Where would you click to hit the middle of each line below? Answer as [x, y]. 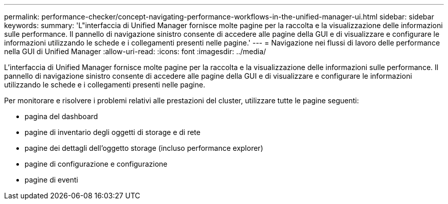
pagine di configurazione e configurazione [96, 164]
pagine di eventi [51, 180]
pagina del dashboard [61, 116]
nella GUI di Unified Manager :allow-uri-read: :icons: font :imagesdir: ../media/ [135, 51]
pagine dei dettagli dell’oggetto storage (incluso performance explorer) [144, 148]
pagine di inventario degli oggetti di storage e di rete [113, 132]
